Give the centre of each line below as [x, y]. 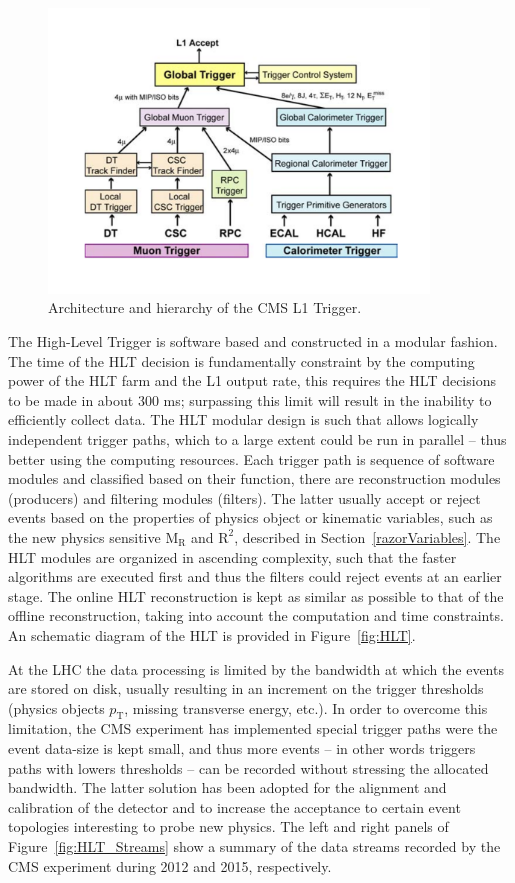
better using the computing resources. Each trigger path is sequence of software [251, 458]
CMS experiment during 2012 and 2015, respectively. [170, 865]
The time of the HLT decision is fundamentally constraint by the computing [241, 360]
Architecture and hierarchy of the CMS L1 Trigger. [205, 307]
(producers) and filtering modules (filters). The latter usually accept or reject [244, 497]
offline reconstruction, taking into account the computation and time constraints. [256, 615]
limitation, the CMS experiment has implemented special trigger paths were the [253, 728]
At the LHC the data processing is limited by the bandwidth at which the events [256, 668]
